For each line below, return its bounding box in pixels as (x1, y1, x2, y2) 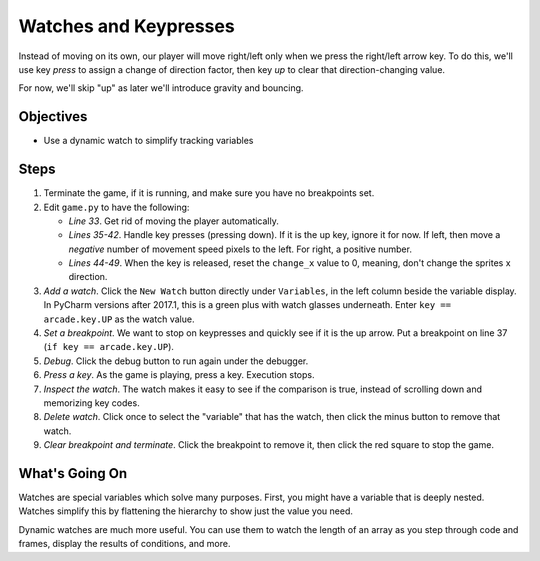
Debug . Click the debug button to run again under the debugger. (43, 355, 309, 367)
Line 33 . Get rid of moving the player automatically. (68, 215, 279, 227)
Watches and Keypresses (18, 15, 235, 37)
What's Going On (18, 465, 128, 482)
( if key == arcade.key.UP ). (43, 341, 175, 353)
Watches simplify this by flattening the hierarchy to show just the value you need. (18, 505, 354, 517)
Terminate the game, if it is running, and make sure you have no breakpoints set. (43, 187, 375, 199)
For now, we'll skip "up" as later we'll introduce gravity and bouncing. (18, 82, 304, 94)
